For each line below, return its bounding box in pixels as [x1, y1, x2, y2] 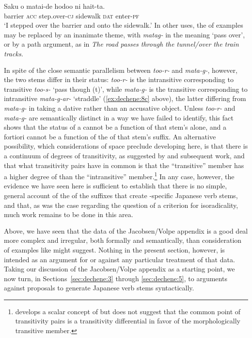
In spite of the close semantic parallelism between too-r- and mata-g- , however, [4, 65, 237, 75]
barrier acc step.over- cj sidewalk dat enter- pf [4, 10, 139, 20]
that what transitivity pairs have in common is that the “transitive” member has [4, 160, 244, 170]
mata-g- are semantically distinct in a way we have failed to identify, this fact [4, 112, 234, 122]
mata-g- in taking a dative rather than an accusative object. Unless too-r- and [4, 102, 236, 113]
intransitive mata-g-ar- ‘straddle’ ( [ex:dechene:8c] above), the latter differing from [4, 93, 246, 103]
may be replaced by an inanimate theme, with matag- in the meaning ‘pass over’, [4, 29, 245, 39]
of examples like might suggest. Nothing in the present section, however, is [4, 244, 225, 254]
